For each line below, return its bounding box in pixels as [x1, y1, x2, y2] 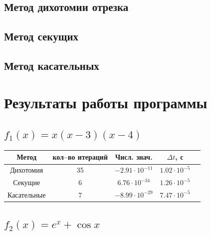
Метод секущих [4, 28, 78, 44]
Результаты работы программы [4, 92, 208, 112]
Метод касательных [4, 57, 99, 73]
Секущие [13, 177, 40, 188]
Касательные [7, 189, 46, 200]
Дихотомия [10, 165, 43, 175]
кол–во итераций [52, 152, 108, 162]
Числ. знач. [115, 152, 153, 162]
